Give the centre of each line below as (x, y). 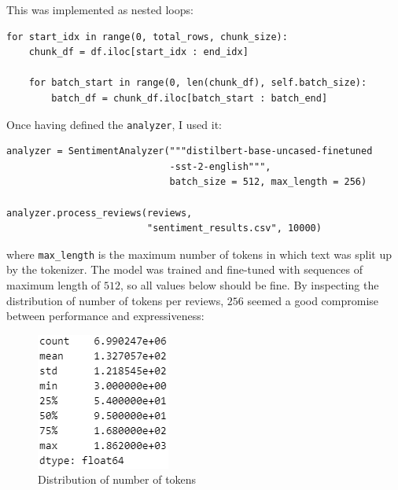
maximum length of (53, 285)
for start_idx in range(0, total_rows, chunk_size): (147, 37)
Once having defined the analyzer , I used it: (114, 124)
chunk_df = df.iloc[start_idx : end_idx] (138, 52)
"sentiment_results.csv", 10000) (234, 228)
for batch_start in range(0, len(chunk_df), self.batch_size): (198, 83)
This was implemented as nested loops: (100, 9)
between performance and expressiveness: (105, 316)
